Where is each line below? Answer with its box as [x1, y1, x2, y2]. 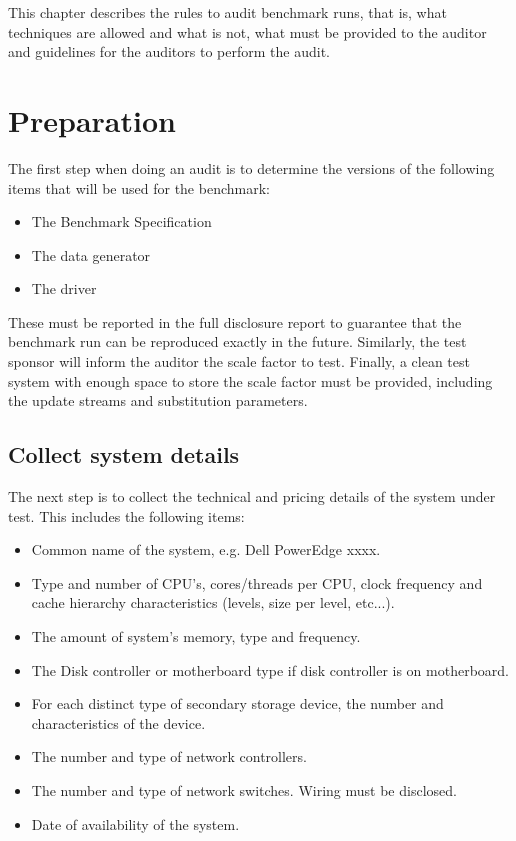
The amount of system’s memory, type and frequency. [31, 626, 361, 647]
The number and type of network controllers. [31, 746, 307, 767]
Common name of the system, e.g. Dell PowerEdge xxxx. [31, 539, 381, 560]
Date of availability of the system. [31, 813, 240, 834]
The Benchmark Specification [31, 211, 212, 232]
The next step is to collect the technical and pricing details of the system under [8, 486, 496, 507]
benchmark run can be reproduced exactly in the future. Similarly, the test [8, 331, 467, 352]
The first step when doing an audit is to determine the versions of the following [8, 157, 495, 178]
